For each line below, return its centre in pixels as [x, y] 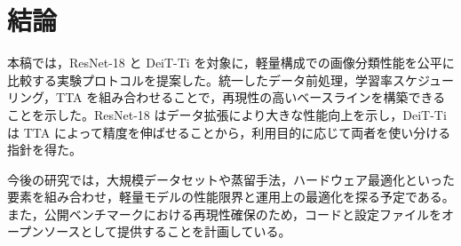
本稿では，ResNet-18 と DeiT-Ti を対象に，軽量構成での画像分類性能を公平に [231, 63]
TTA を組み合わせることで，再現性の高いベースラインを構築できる [251, 97]
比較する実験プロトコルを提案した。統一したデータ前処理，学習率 [200, 79]
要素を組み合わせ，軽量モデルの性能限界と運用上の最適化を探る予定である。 [231, 197]
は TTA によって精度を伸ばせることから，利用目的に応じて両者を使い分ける [229, 132]
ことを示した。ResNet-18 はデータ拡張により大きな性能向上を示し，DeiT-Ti [227, 114]
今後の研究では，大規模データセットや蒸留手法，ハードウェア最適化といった [231, 179]
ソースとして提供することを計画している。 [167, 231]
